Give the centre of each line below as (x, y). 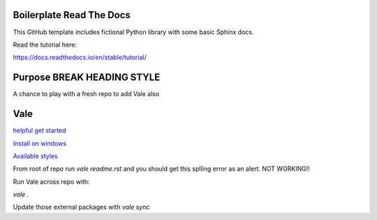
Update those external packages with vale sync (81, 207)
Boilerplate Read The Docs (72, 15)
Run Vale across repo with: (51, 182)
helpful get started (39, 131)
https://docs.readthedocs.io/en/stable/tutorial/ (80, 57)
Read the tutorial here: (45, 45)
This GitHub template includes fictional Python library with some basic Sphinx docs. (133, 32)
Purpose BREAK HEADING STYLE (87, 78)
